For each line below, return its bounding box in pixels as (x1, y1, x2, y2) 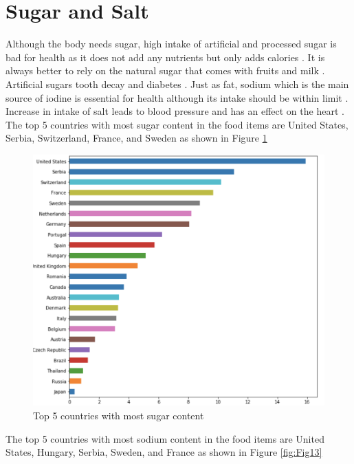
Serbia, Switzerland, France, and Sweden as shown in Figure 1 (5, 131, 267, 145)
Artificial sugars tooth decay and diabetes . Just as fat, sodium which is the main (5, 76, 349, 91)
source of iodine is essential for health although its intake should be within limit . (5, 90, 349, 104)
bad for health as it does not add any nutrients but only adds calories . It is (5, 49, 325, 64)
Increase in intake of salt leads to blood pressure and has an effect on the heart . (5, 104, 344, 118)
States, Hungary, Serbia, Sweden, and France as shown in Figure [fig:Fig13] (5, 445, 322, 459)
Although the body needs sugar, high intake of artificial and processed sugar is (5, 36, 337, 51)
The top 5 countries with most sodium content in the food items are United (5, 431, 324, 445)
